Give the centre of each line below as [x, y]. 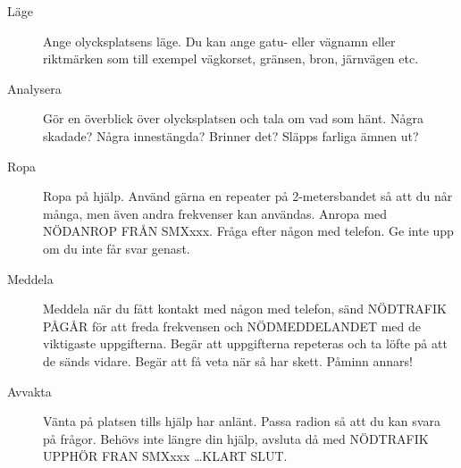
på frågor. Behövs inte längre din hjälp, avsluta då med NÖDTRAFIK [236, 438]
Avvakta [29, 391]
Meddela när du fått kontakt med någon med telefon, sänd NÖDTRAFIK [245, 309]
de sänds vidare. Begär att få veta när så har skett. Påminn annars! [228, 360]
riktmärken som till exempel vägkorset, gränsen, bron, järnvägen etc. [231, 58]
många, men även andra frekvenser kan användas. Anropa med [215, 213]
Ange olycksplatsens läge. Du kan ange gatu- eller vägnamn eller [219, 41]
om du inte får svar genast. [117, 248]
